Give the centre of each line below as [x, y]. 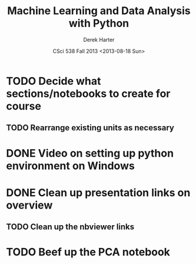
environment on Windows [71, 166]
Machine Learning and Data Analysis [99, 11]
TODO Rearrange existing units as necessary [90, 128]
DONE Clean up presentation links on [98, 192]
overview [29, 205]
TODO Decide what [54, 81]
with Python [99, 23]
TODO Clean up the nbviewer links [70, 227]
